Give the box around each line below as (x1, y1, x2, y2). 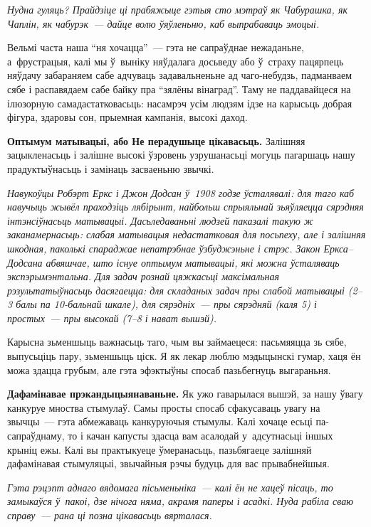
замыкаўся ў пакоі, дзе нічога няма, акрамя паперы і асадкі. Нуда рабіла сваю (7, 494, 354, 509)
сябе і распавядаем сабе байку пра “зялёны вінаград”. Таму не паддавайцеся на (7, 81, 351, 96)
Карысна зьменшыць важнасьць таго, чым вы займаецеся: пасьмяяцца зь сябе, (7, 334, 347, 349)
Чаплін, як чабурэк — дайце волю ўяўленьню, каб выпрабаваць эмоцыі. (7, 16, 320, 31)
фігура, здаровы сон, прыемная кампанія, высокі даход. (7, 110, 248, 124)
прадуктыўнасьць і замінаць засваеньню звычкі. (7, 161, 214, 176)
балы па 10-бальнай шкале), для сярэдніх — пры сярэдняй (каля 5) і (16, 297, 317, 312)
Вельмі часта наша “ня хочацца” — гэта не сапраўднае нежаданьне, (7, 40, 304, 55)
